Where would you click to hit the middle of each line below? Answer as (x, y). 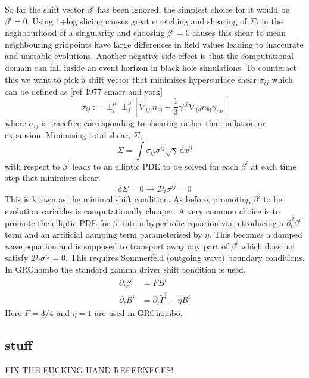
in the (272, 21)
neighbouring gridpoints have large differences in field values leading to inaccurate (154, 44)
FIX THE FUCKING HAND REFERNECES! (89, 369)
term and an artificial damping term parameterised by (104, 234)
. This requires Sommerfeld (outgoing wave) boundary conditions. (185, 257)
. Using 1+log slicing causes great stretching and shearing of (137, 21)
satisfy (17, 257)
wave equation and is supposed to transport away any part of (117, 246)
